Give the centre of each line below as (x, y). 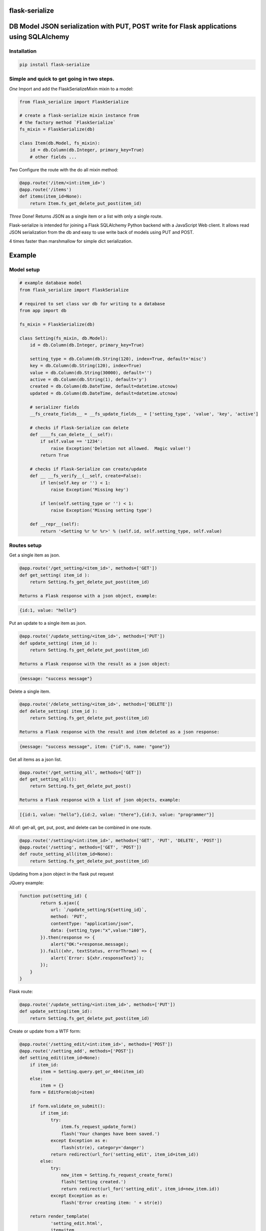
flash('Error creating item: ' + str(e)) (112, 1202)
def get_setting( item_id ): (55, 575)
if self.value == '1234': (71, 441)
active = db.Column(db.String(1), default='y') (88, 379)
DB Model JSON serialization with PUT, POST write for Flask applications (123, 26)
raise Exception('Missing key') (90, 490)
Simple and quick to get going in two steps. (62, 79)
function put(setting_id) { (53, 896)
